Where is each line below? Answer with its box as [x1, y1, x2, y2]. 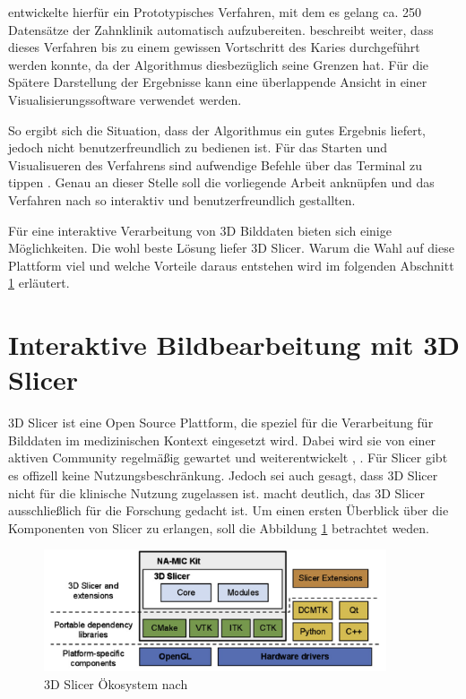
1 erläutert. [8, 273, 70, 292]
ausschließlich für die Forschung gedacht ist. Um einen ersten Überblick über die [8, 501, 449, 520]
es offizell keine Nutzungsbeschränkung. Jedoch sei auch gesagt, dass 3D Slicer [8, 466, 438, 484]
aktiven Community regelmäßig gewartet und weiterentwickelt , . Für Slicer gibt [8, 448, 448, 467]
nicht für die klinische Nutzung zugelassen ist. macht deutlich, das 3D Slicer [8, 483, 425, 502]
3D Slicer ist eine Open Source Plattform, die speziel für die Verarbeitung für [8, 413, 434, 432]
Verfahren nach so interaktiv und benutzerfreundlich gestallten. [8, 190, 356, 209]
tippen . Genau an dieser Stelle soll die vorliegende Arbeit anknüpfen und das [8, 173, 435, 192]
